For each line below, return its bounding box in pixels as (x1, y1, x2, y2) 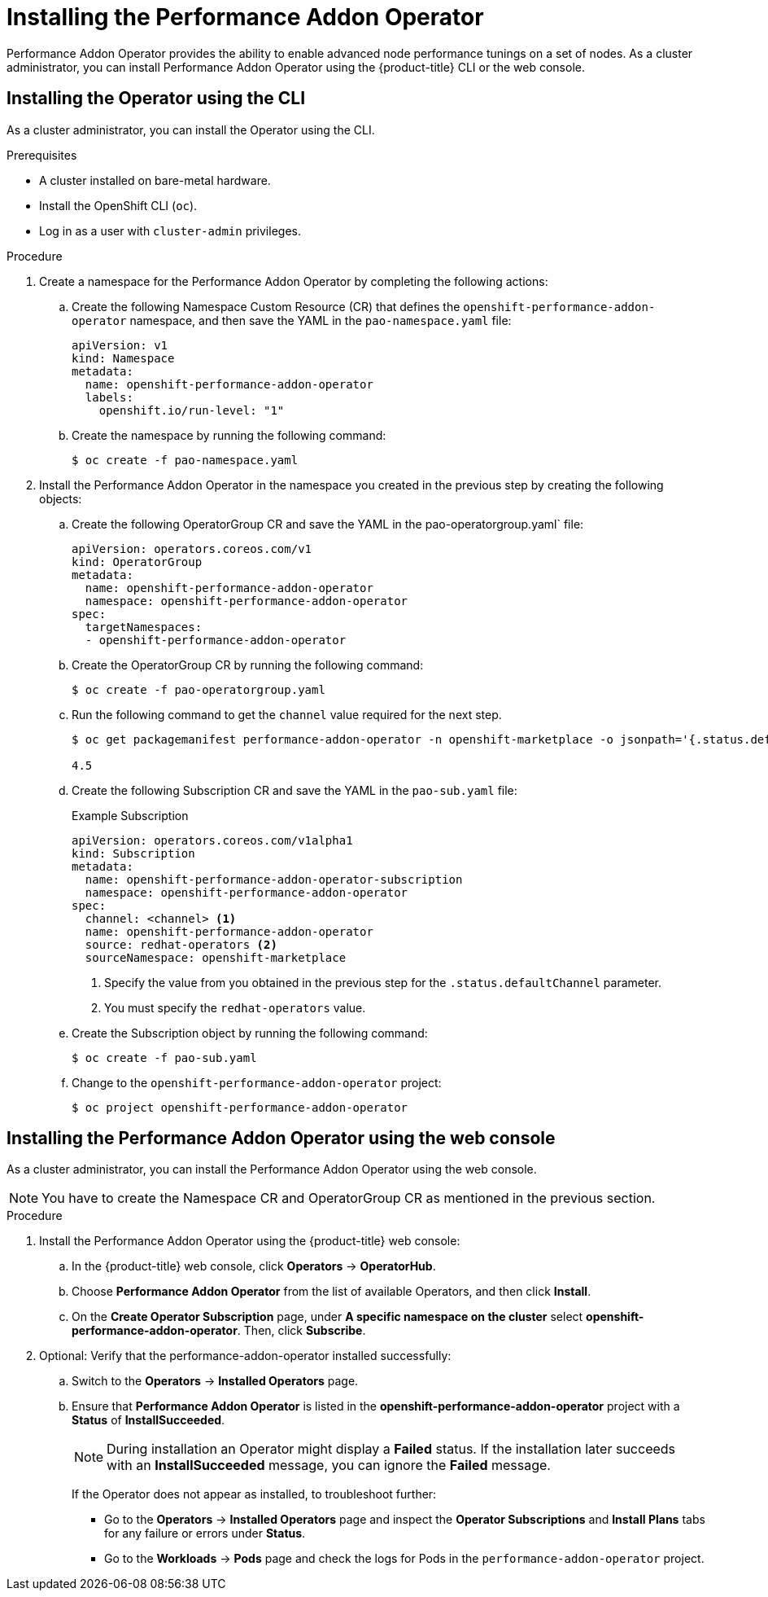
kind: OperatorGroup (72, 555, 203, 568)
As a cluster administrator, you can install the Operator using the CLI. (7, 122, 375, 137)
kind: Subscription (72, 846, 195, 860)
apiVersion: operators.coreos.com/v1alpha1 (72, 833, 353, 847)
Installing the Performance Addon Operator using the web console (7, 1128, 556, 1149)
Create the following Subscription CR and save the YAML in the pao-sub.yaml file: (72, 783, 517, 797)
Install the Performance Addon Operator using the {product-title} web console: (39, 1234, 460, 1248)
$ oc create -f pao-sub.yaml (72, 1051, 257, 1064)
